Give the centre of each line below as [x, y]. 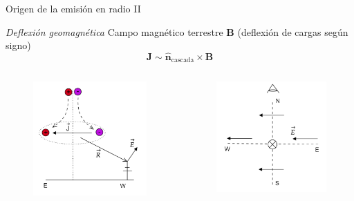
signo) [18, 45]
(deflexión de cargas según [293, 31]
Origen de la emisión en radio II [73, 8]
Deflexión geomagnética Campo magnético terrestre [114, 31]
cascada [183, 60]
